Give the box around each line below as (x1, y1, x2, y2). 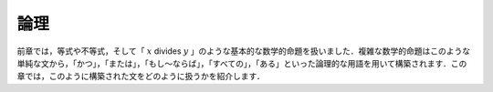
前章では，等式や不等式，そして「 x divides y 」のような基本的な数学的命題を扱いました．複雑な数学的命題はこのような (16, 46, 471, 56)
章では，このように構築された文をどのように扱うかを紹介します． (16, 71, 265, 82)
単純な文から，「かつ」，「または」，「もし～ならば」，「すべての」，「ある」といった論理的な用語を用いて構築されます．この (16, 57, 467, 68)
